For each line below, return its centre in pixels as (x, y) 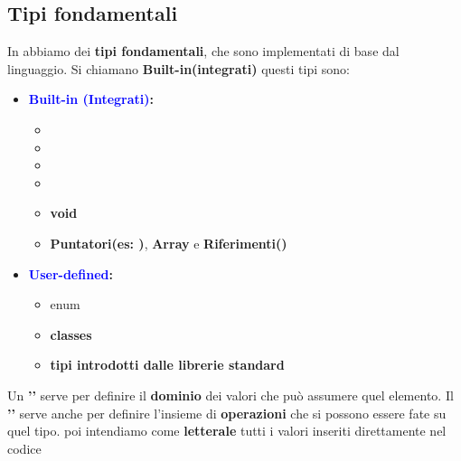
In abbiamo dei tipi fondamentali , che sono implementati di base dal (203, 51)
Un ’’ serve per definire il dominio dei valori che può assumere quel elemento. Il (230, 395)
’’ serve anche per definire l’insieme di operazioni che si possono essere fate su (227, 413)
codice (24, 448)
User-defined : (71, 273)
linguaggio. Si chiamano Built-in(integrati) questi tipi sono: (179, 68)
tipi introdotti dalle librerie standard (167, 365)
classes (71, 334)
